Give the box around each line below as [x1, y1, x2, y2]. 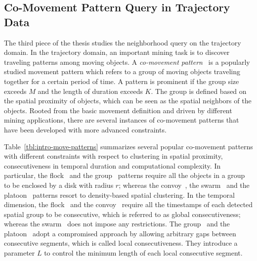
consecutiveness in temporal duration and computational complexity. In [4, 160, 221, 171]
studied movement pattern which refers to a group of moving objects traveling [4, 66, 240, 77]
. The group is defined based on [151, 86, 247, 96]
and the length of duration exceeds [38, 86, 143, 96]
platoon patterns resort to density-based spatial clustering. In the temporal [4, 189, 235, 200]
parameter [4, 248, 35, 258]
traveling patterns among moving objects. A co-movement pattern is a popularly [4, 56, 250, 67]
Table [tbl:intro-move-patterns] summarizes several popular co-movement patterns [4, 141, 253, 151]
